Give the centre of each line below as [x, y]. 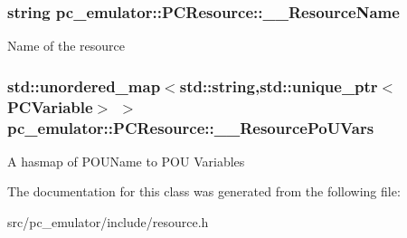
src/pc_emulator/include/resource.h [108, 222]
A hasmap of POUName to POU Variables [126, 161]
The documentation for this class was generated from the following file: [204, 191]
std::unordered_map [84, 86]
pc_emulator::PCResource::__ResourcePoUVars [191, 127]
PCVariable [50, 106]
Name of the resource [66, 46]
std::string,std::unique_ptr [279, 86]
